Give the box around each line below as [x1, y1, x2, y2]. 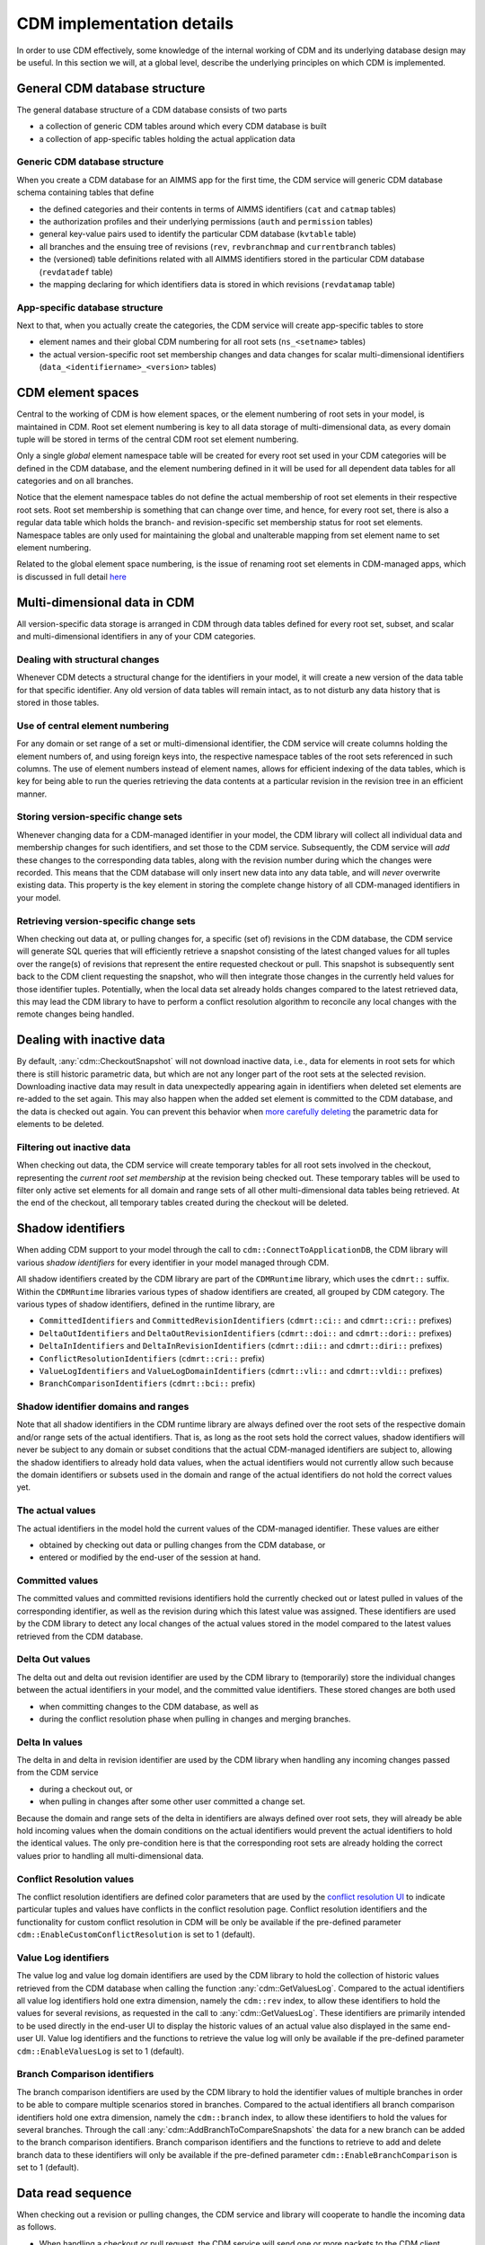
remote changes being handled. [16, 1008, 135, 1019]
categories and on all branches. [16, 476, 134, 487]
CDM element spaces [16, 385, 139, 401]
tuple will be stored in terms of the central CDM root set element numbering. [16, 434, 299, 445]
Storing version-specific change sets [16, 811, 183, 823]
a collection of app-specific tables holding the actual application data [39, 133, 295, 144]
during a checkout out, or [39, 1783, 134, 1794]
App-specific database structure [16, 301, 163, 313]
